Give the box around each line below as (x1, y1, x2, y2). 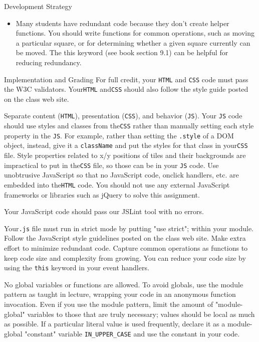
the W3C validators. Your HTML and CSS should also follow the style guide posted (4, 84, 248, 94)
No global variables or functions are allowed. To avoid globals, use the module (4, 279, 243, 289)
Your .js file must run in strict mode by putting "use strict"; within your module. (4, 223, 254, 233)
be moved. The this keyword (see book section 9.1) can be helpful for (16, 47, 228, 58)
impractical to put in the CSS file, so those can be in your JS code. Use (4, 159, 219, 170)
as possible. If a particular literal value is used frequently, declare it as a (4, 318, 225, 329)
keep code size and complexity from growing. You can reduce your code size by (4, 252, 246, 263)
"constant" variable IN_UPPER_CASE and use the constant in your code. (25, 328, 240, 338)
